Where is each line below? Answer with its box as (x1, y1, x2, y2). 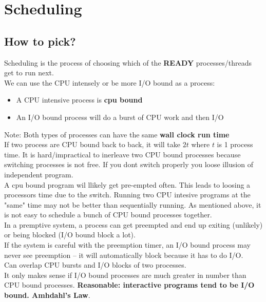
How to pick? (4, 33, 76, 49)
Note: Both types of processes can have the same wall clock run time (4, 129, 230, 139)
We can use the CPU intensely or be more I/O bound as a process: (4, 77, 215, 88)
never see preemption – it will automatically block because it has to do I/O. (4, 249, 243, 260)
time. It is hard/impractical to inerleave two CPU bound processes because (4, 149, 241, 159)
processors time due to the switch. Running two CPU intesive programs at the (4, 189, 251, 200)
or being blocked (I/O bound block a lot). (4, 229, 136, 240)
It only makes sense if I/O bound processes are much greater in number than (4, 269, 246, 280)
